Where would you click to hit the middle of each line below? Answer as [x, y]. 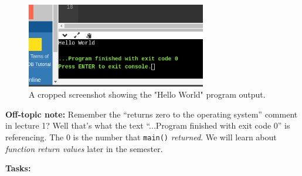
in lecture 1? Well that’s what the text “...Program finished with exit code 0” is [148, 125]
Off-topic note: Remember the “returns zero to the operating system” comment [152, 114]
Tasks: [18, 168]
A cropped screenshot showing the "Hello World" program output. [147, 94]
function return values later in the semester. [84, 148]
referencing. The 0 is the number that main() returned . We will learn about [141, 137]
